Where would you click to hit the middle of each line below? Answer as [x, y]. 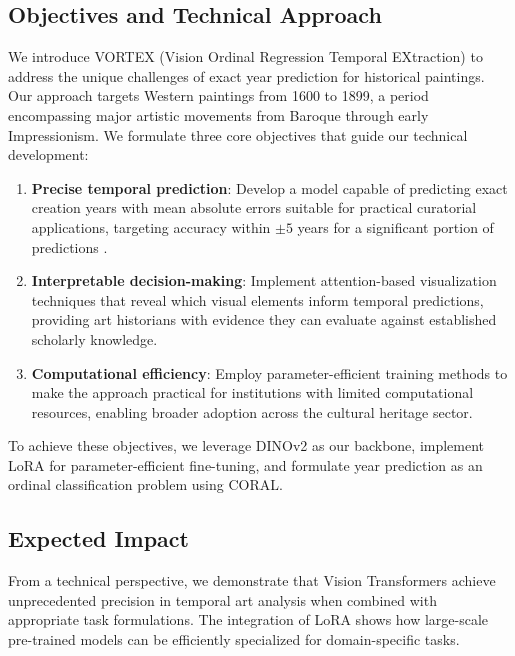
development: [48, 154]
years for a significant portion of [395, 226]
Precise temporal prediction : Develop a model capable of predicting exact [269, 187]
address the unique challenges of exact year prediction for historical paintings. [246, 75]
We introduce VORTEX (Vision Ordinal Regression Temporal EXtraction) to [245, 56]
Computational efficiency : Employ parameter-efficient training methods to [269, 372]
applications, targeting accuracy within [151, 226]
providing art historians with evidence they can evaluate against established [264, 319]
